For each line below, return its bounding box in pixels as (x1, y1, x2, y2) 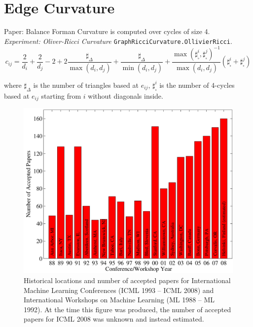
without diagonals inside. (88, 90, 163, 101)
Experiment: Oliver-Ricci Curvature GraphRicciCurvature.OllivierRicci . (4, 36, 232, 46)
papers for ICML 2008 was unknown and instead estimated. (24, 314, 204, 324)
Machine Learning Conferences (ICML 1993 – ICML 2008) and (24, 285, 214, 295)
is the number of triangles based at (33, 79, 139, 90)
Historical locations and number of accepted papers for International (24, 275, 231, 285)
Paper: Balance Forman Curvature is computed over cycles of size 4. (4, 26, 210, 36)
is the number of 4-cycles (159, 79, 235, 90)
